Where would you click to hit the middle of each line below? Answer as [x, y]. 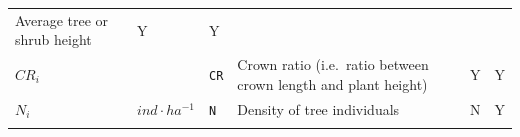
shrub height [53, 39]
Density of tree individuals [318, 108]
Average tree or [62, 19]
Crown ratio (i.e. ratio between [333, 64]
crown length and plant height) [332, 83]
